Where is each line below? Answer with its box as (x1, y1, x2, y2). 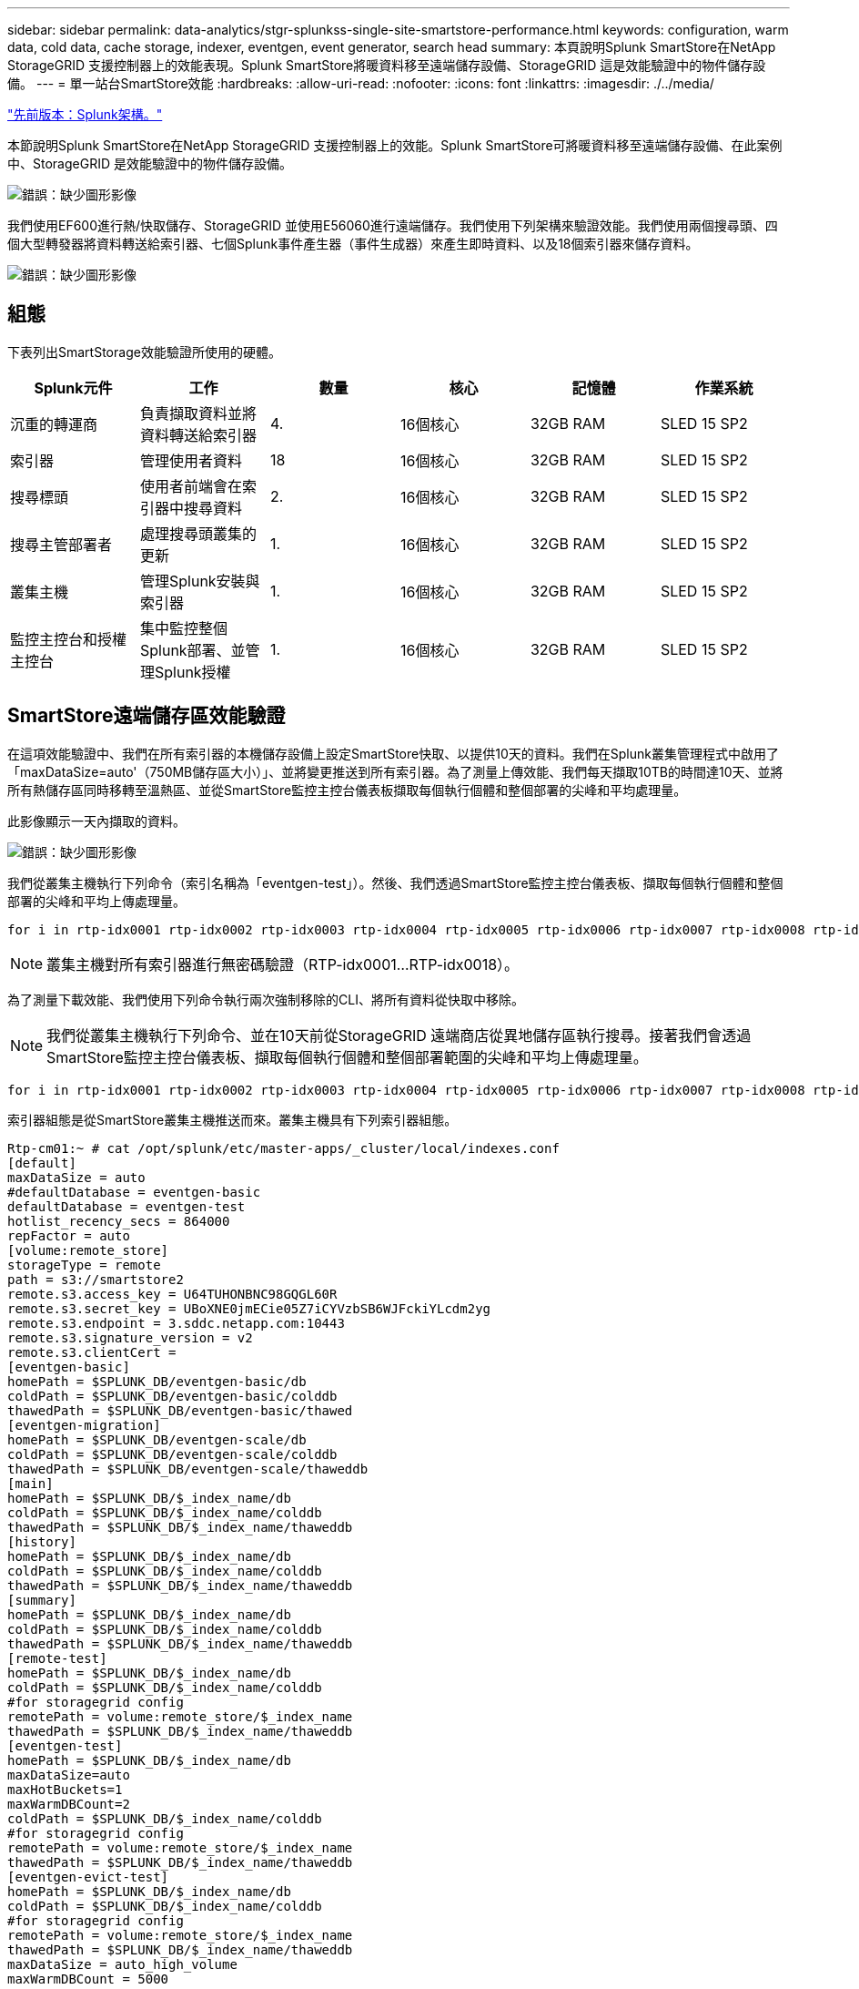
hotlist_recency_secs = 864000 (7, 1213, 230, 1229)
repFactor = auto (7, 1228, 130, 1243)
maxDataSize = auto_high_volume (7, 1956, 237, 1972)
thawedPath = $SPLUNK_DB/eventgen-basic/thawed (7, 1402, 353, 1418)
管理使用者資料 (139, 451, 242, 470)
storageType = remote (7, 1257, 161, 1272)
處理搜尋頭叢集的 (139, 524, 257, 543)
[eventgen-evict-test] (7, 1869, 169, 1884)
